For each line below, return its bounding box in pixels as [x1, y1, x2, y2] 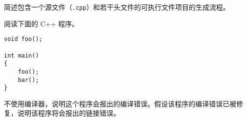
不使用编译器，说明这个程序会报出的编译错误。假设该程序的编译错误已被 [4, 98, 236, 108]
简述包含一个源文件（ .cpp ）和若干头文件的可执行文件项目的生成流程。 [4, 2, 230, 12]
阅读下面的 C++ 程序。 [4, 18, 79, 28]
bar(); [18, 76, 39, 83]
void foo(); [4, 36, 42, 43]
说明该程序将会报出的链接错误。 [17, 108, 120, 118]
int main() [4, 52, 39, 59]
